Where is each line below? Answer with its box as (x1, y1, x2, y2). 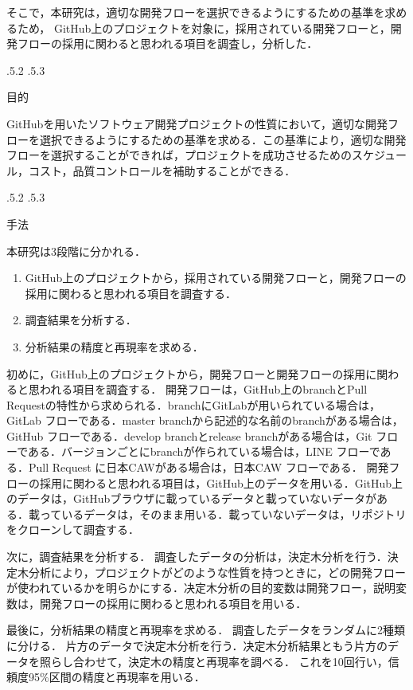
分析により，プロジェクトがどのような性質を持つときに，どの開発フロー (28, 563, 407, 580)
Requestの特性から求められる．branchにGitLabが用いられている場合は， (6, 396, 380, 413)
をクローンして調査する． (6, 521, 139, 538)
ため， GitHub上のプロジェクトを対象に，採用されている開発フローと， (17, 19, 391, 36)
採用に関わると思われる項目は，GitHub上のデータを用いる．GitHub (39, 474, 392, 491)
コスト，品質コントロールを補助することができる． (28, 162, 296, 178)
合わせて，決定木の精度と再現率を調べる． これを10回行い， (72, 653, 388, 669)
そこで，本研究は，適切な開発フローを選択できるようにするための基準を (6, 4, 385, 20)
